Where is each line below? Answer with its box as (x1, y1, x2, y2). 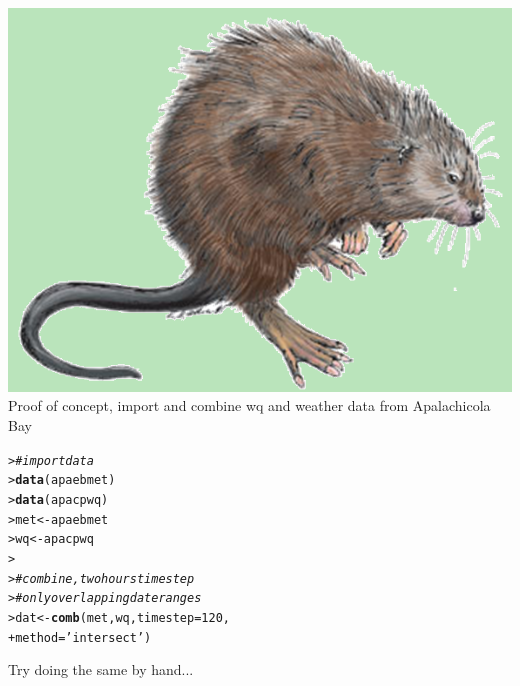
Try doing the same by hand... (8, 659, 194, 680)
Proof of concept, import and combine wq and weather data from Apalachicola (8, 395, 491, 416)
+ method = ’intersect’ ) (8, 630, 152, 645)
